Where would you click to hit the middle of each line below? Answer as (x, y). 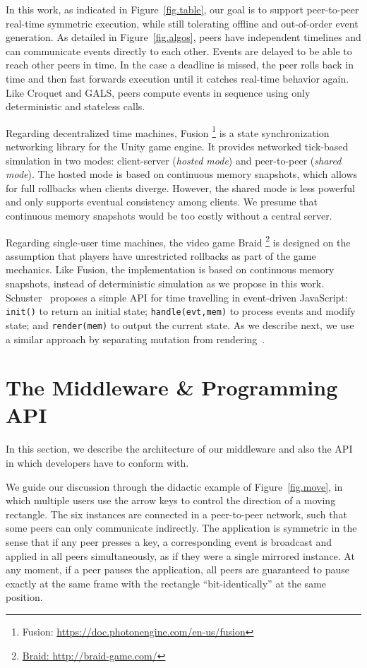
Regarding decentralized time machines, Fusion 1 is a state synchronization (168, 131)
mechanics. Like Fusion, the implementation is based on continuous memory (170, 269)
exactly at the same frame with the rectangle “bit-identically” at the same (166, 583)
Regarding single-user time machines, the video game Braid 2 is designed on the (178, 241)
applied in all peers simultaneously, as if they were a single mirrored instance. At (180, 555)
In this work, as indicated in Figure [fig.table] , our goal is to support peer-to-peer (182, 9)
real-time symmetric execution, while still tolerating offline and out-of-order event (182, 23)
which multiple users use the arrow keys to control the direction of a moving (171, 500)
